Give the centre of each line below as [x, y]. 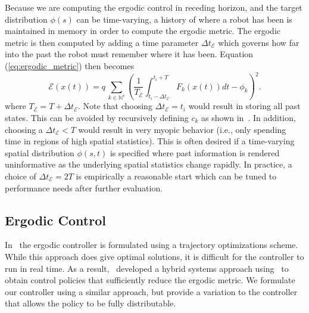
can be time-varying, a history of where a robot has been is [184, 19]
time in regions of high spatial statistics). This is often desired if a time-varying [150, 141]
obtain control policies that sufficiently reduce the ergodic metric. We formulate [150, 280]
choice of [21, 176]
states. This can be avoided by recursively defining [97, 118]
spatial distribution [40, 152]
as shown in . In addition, [249, 118]
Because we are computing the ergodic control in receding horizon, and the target [154, 7]
